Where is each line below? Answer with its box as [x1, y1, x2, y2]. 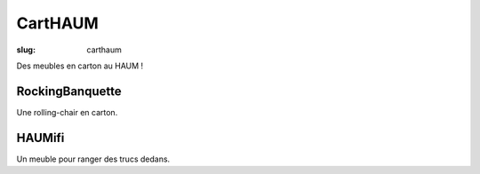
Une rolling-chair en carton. [16, 107, 118, 117]
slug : [16, 44, 36, 55]
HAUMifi [16, 130, 65, 146]
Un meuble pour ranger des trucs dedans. [16, 154, 171, 164]
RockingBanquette [16, 83, 122, 99]
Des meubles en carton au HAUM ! [16, 60, 144, 71]
